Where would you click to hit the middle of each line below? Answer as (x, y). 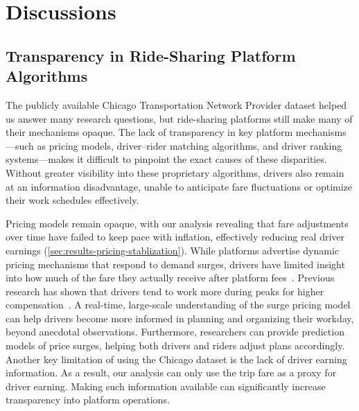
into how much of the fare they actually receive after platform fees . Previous (170, 278)
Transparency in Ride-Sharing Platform (151, 55)
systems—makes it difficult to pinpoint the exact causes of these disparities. (166, 159)
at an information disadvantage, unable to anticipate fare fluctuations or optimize (179, 186)
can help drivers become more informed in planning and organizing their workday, (180, 318)
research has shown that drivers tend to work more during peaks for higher (165, 291)
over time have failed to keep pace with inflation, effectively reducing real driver (175, 237)
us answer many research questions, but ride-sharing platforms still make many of (179, 118)
